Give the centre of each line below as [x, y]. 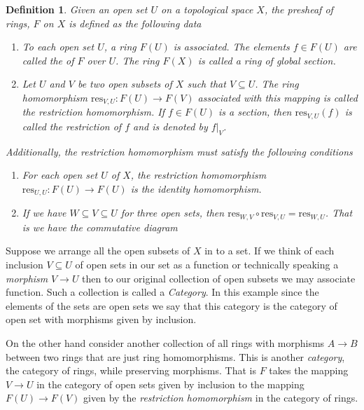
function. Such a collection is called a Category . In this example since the [162, 292]
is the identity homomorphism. [196, 188]
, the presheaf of [299, 9]
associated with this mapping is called [278, 97]
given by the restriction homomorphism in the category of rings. [221, 398]
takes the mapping [309, 370]
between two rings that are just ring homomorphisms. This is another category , [175, 356]
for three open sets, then [173, 213]
